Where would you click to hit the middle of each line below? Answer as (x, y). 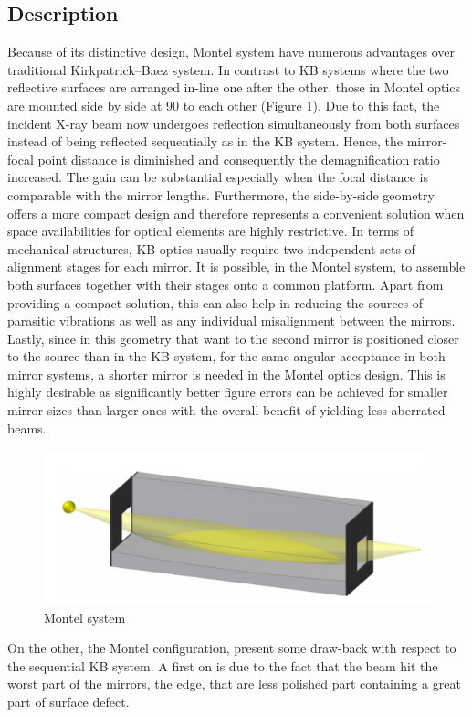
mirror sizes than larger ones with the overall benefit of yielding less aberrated (226, 410)
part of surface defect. (68, 702)
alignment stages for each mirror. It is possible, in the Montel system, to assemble (236, 267)
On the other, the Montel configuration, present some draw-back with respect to (232, 648)
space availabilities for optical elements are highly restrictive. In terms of (211, 231)
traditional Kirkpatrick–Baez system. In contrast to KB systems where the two (228, 69)
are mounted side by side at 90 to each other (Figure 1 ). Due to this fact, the (224, 105)
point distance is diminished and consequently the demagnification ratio (239, 159)
